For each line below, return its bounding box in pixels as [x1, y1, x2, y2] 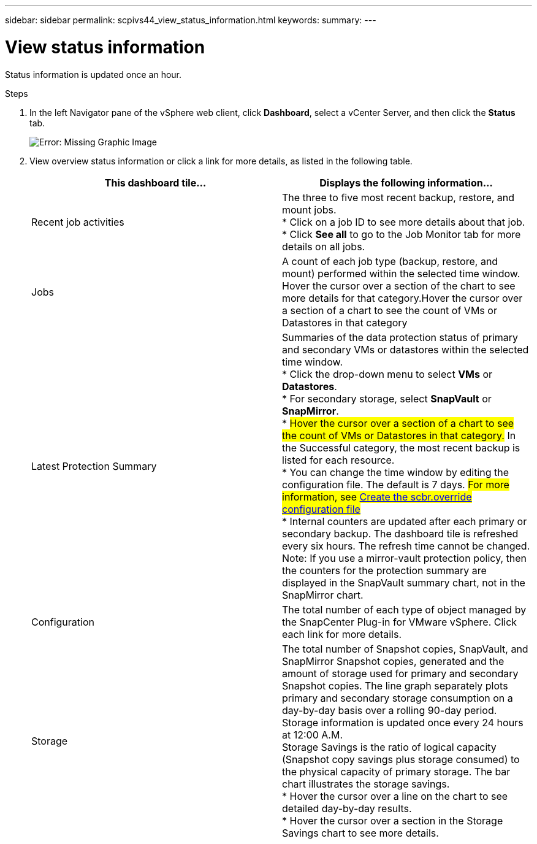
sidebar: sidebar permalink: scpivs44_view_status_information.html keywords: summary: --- [5, 15, 376, 25]
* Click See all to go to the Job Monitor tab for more [282, 228, 521, 240]
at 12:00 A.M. [282, 728, 343, 741]
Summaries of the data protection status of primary [282, 331, 519, 343]
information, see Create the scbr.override [282, 490, 472, 503]
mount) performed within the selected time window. [282, 267, 520, 280]
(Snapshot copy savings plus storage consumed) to [282, 753, 520, 765]
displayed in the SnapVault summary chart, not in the [282, 576, 525, 589]
